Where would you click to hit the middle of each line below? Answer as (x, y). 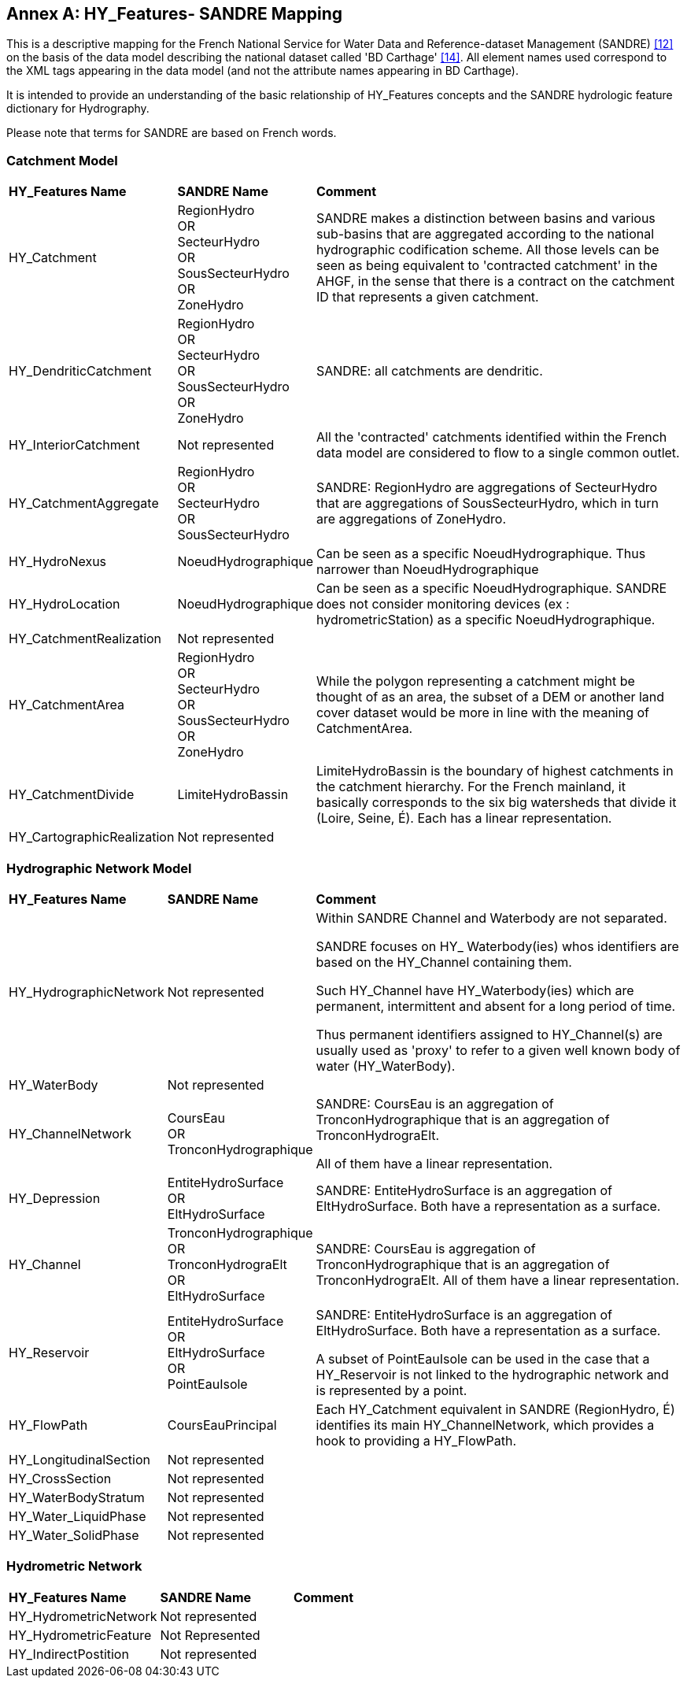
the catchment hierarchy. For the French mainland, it (471, 787)
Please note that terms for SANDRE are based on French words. (172, 133)
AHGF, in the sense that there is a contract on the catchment (495, 281)
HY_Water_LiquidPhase (78, 1516)
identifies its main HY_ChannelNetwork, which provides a (485, 1425)
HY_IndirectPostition (69, 1654)
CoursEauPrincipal (222, 1425)
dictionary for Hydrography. (78, 109)
